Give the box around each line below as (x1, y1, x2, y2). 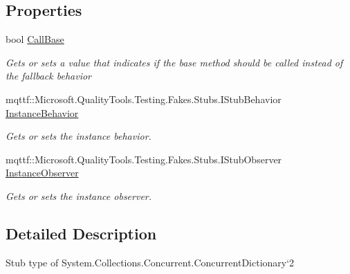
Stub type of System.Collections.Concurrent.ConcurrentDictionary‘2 (6, 255, 295, 269)
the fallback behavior (6, 68, 91, 83)
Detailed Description (6, 222, 157, 244)
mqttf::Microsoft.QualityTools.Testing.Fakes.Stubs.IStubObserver (6, 152, 282, 166)
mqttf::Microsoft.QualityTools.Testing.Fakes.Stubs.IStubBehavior (6, 91, 282, 106)
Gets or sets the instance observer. (6, 188, 152, 203)
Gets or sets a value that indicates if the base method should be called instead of (6, 55, 343, 69)
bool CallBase (6, 32, 64, 46)
